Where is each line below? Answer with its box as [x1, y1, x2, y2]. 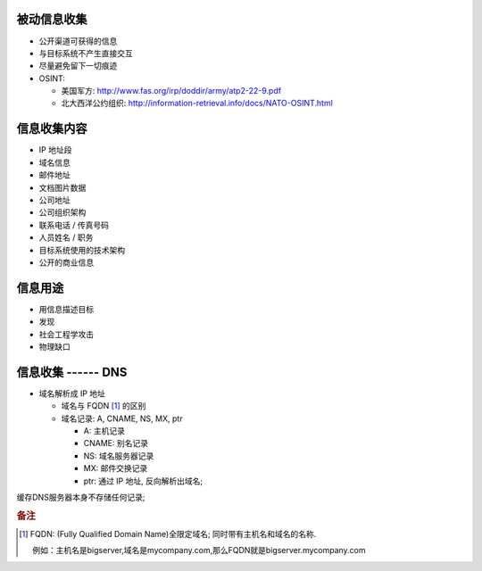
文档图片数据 [38, 182, 87, 193]
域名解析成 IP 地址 [38, 388, 106, 399]
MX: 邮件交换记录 [83, 463, 148, 474]
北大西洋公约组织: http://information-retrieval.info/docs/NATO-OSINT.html [61, 98, 334, 109]
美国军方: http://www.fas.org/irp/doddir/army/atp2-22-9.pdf [61, 86, 281, 96]
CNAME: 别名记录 [83, 438, 149, 449]
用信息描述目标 [38, 303, 94, 314]
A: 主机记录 [83, 426, 125, 436]
